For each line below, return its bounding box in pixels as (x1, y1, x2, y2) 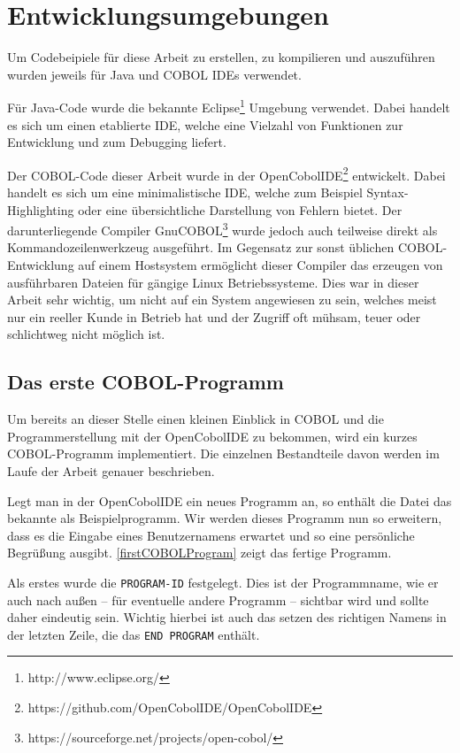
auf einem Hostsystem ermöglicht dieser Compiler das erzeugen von (78, 256, 443, 274)
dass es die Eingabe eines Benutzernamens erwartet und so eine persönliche (7, 526, 415, 544)
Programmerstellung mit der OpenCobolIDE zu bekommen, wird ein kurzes (7, 426, 418, 445)
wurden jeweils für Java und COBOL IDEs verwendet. (7, 65, 302, 83)
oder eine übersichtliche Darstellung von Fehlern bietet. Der (78, 200, 402, 219)
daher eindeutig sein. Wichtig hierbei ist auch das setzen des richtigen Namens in (7, 608, 447, 626)
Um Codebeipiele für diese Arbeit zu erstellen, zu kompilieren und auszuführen (7, 48, 435, 66)
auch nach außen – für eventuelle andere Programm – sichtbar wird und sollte (7, 590, 429, 609)
